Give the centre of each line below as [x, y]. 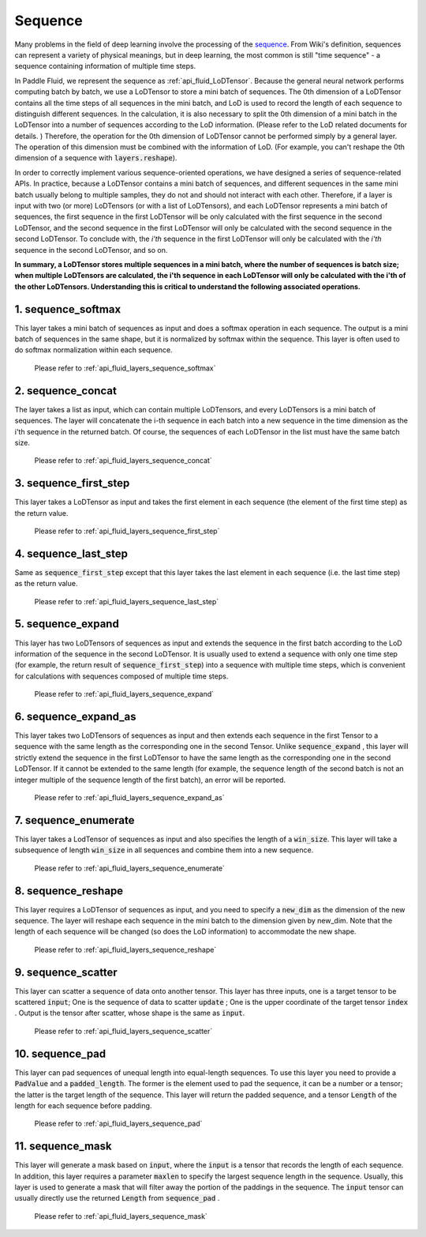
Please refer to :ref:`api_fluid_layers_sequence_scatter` [123, 1031]
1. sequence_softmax [68, 309]
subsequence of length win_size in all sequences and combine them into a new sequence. [164, 850]
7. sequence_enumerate [75, 820]
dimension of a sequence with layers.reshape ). [96, 158]
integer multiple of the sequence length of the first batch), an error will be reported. [150, 780]
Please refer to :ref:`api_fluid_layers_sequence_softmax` [125, 368]
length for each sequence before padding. [83, 1105]
